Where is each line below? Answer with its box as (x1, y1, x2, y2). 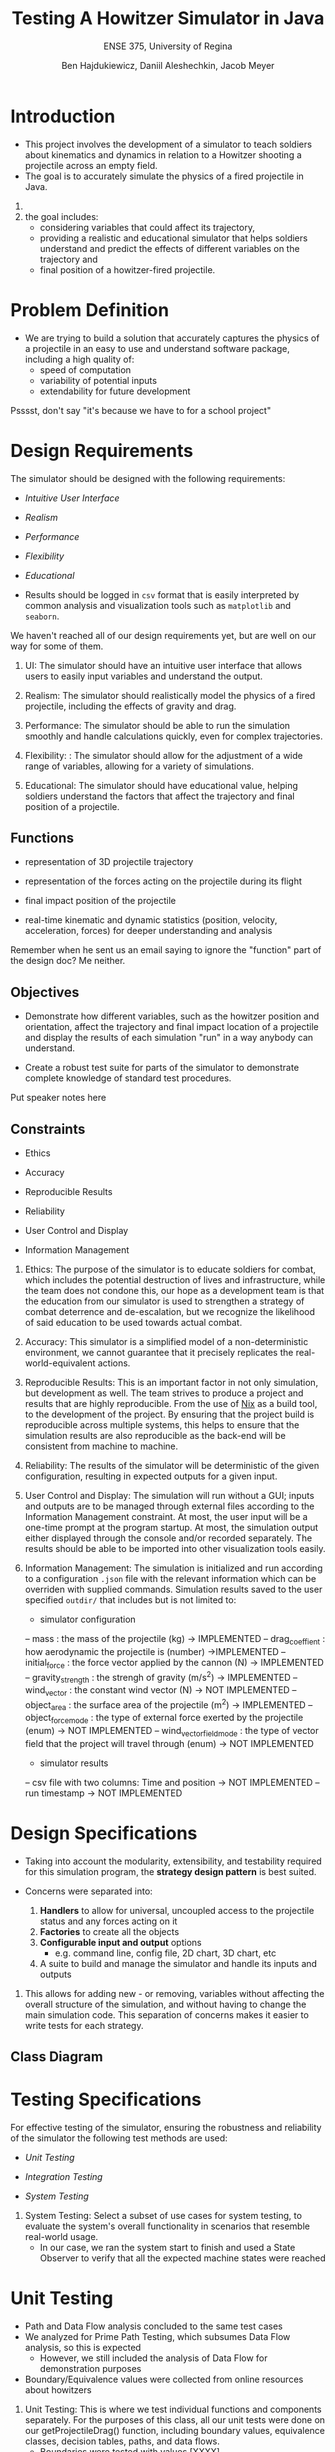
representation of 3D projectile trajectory (24, 856, 194, 868)
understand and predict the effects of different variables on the (39, 242, 300, 254)
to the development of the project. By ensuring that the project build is (24, 1408, 315, 1420)
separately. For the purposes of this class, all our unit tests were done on (24, 2414, 326, 2426)
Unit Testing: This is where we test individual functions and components (24, 2403, 322, 2416)
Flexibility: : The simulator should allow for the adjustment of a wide (24, 749, 303, 761)
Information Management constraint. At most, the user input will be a (24, 1511, 308, 1522)
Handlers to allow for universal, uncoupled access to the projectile (39, 1904, 315, 1916)
